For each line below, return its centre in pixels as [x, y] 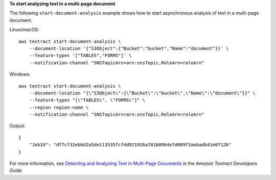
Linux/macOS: [24, 30]
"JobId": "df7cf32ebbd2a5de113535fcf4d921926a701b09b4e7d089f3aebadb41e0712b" [130, 145]
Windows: [20, 74]
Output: [17, 126]
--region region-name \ [59, 107]
